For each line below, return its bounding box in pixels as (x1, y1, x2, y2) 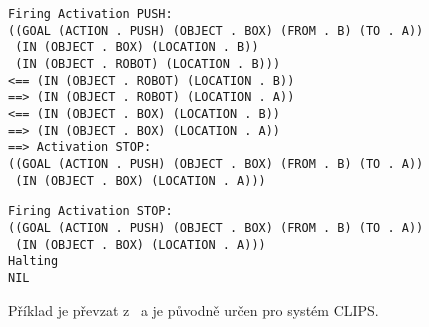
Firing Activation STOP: (8, 204, 173, 219)
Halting (8, 254, 59, 269)
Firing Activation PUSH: (8, 7, 173, 21)
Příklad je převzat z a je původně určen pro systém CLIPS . (8, 299, 379, 320)
